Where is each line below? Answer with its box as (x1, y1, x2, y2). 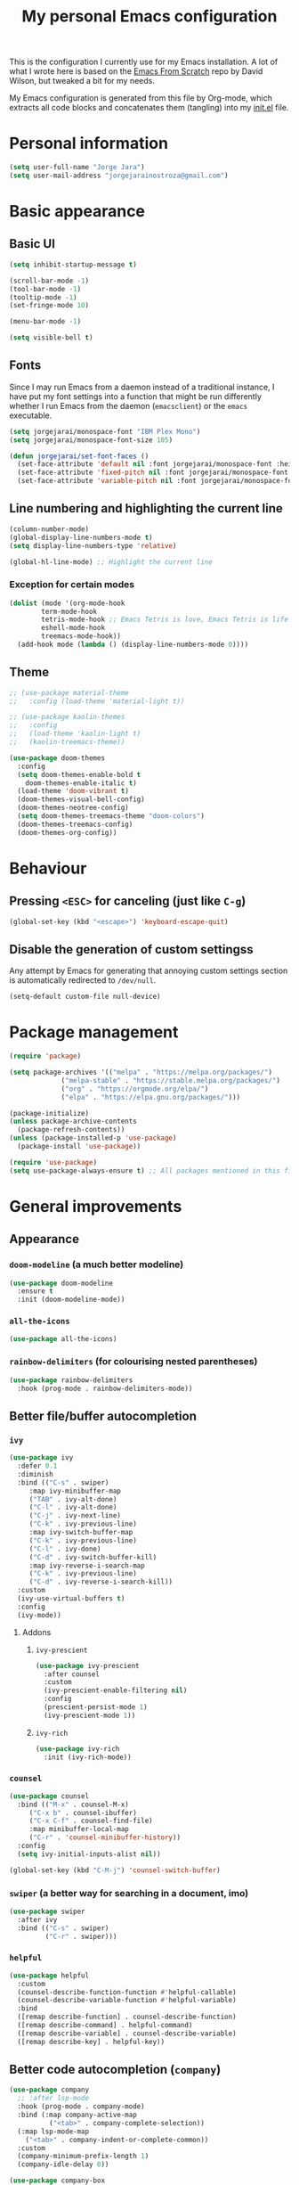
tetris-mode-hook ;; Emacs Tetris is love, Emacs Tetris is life (41, 615, 289, 625)
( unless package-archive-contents (9, 1117, 138, 1126)
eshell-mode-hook (41, 624, 105, 633)
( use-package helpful (9, 1971, 90, 1980)
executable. (9, 410, 53, 421)
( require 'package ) (9, 1052, 82, 1061)
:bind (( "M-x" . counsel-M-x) (17, 1800, 129, 1809)
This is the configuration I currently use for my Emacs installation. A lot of (9, 56, 279, 68)
